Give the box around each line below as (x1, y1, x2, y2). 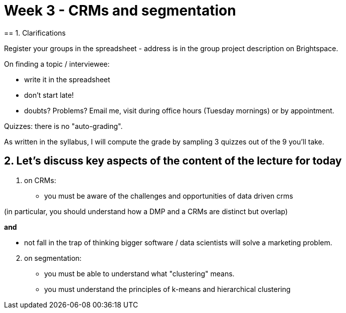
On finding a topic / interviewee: (4, 59, 110, 68)
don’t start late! (24, 90, 74, 99)
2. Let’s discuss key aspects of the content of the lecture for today (4, 154, 342, 168)
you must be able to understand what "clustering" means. (44, 269, 235, 278)
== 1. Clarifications (4, 28, 66, 37)
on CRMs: (24, 176, 56, 185)
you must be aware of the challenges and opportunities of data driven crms (44, 191, 293, 200)
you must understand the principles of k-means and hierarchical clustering (44, 284, 291, 293)
